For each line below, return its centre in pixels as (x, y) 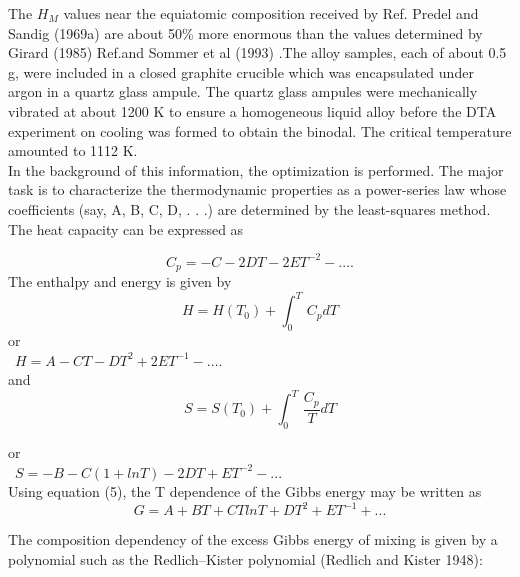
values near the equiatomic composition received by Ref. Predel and (271, 13)
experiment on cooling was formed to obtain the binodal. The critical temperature (260, 130)
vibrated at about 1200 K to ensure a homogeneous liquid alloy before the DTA (252, 110)
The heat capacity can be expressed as (126, 228)
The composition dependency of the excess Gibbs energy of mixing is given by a (253, 539)
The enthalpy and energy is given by (120, 281)
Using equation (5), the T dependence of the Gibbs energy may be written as (245, 491)
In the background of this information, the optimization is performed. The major (256, 169)
